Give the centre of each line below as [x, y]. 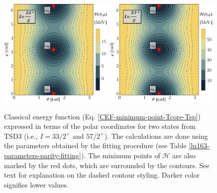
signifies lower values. [36, 184]
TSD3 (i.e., [21, 136]
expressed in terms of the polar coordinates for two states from [100, 126]
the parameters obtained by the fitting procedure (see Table [95, 145]
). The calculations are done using [156, 136]
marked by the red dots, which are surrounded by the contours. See [107, 165]
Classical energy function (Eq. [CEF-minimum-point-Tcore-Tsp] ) [102, 116]
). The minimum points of [121, 155]
